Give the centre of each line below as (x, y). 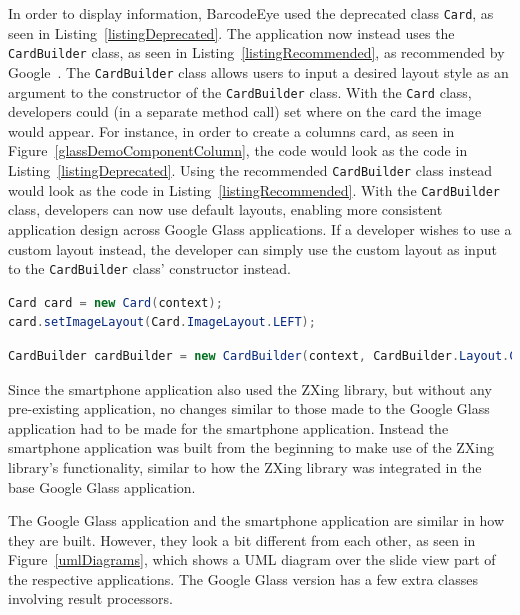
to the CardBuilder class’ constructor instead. (149, 268)
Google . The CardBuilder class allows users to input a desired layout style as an (258, 71)
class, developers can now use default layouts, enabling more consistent (225, 209)
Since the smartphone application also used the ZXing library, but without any (250, 388)
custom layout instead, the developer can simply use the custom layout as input (252, 248)
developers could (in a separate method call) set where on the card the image (245, 111)
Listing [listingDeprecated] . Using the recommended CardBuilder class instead (250, 170)
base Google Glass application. (102, 486)
